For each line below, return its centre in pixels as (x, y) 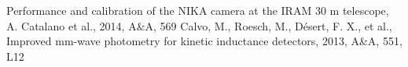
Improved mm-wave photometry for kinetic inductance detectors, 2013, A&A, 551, (204, 41)
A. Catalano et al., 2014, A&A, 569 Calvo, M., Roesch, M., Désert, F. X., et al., (199, 25)
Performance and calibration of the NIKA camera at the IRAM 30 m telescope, (198, 10)
